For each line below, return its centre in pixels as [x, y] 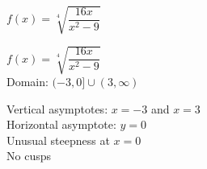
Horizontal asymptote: [61, 124]
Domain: [27, 82]
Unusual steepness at [58, 140]
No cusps [29, 156]
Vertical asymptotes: [57, 108]
